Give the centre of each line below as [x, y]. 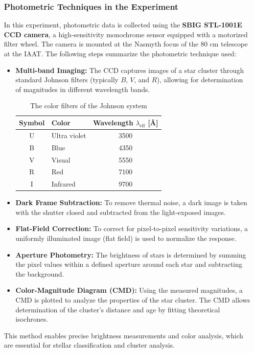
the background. [40, 273]
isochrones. [32, 319]
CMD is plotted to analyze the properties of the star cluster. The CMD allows [133, 300]
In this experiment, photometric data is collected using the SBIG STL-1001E [123, 25]
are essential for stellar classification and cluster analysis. [89, 345]
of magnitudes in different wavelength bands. [83, 89]
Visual [61, 159]
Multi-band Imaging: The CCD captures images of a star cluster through [130, 70]
